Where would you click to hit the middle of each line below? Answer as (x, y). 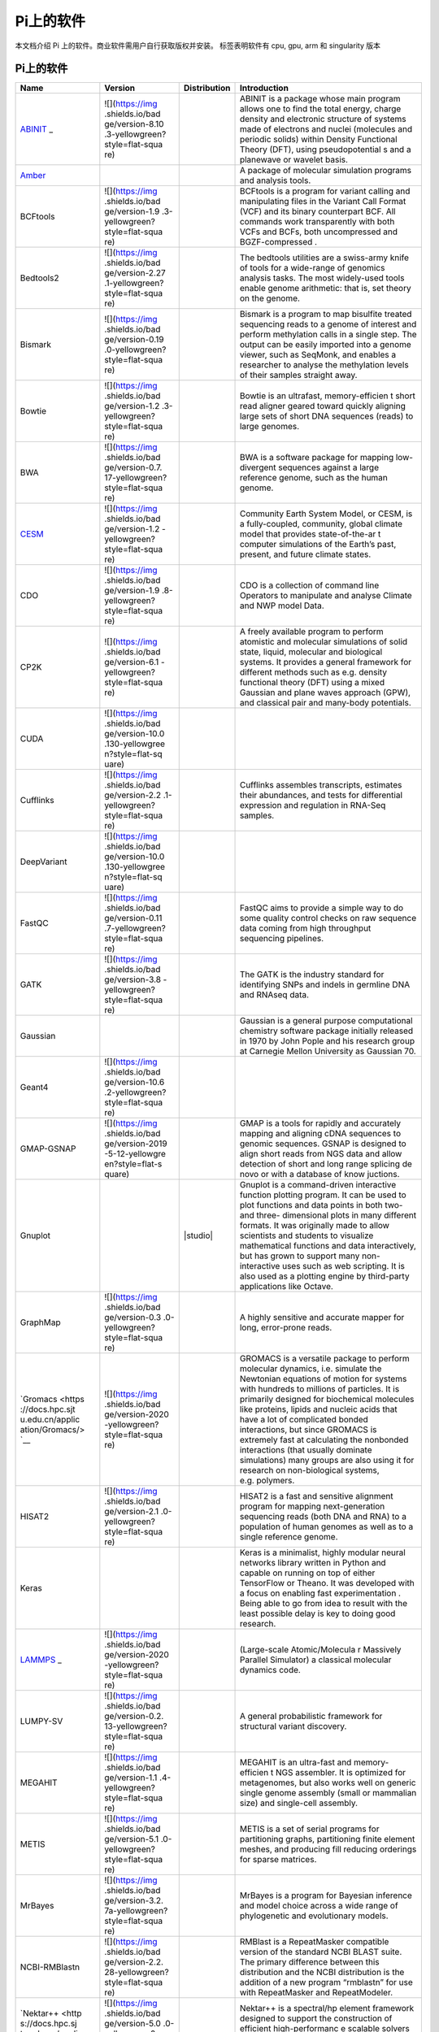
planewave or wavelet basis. (294, 160)
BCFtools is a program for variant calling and (325, 191)
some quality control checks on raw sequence (328, 918)
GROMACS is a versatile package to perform (324, 1359)
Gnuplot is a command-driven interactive (318, 1185)
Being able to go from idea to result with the (324, 1604)
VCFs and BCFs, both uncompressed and (319, 232)
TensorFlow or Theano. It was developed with (327, 1583)
